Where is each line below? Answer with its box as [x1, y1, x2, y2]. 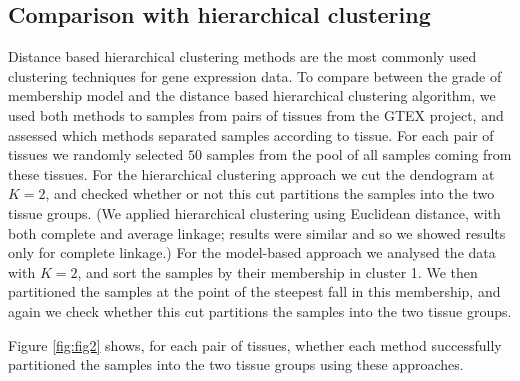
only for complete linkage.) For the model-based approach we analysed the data [8, 242, 496, 263]
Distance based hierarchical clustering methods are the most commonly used [8, 46, 477, 67]
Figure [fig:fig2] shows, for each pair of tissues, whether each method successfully [8, 334, 502, 355]
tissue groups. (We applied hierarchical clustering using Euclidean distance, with [8, 202, 501, 223]
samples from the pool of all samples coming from [206, 144, 512, 165]
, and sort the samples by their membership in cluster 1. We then [77, 261, 478, 282]
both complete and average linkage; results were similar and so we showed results [8, 222, 506, 243]
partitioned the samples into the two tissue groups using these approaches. [8, 354, 464, 375]
